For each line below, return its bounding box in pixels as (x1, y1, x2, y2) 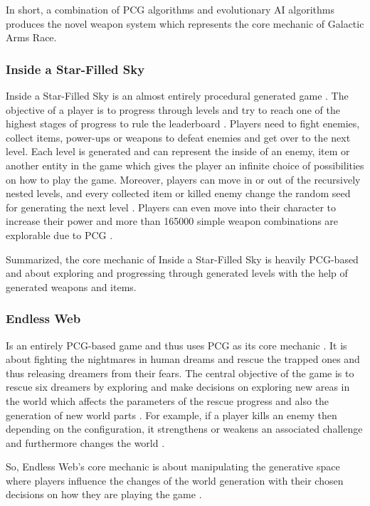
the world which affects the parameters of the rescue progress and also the (6, 393, 329, 408)
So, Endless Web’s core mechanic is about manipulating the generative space (6, 459, 340, 474)
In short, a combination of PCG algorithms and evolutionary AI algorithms (6, 2, 334, 16)
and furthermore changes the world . (6, 435, 165, 450)
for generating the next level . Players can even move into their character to (6, 199, 337, 214)
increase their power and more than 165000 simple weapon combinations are (6, 214, 339, 228)
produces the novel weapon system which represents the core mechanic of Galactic (6, 16, 364, 31)
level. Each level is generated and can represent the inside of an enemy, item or (6, 144, 350, 159)
